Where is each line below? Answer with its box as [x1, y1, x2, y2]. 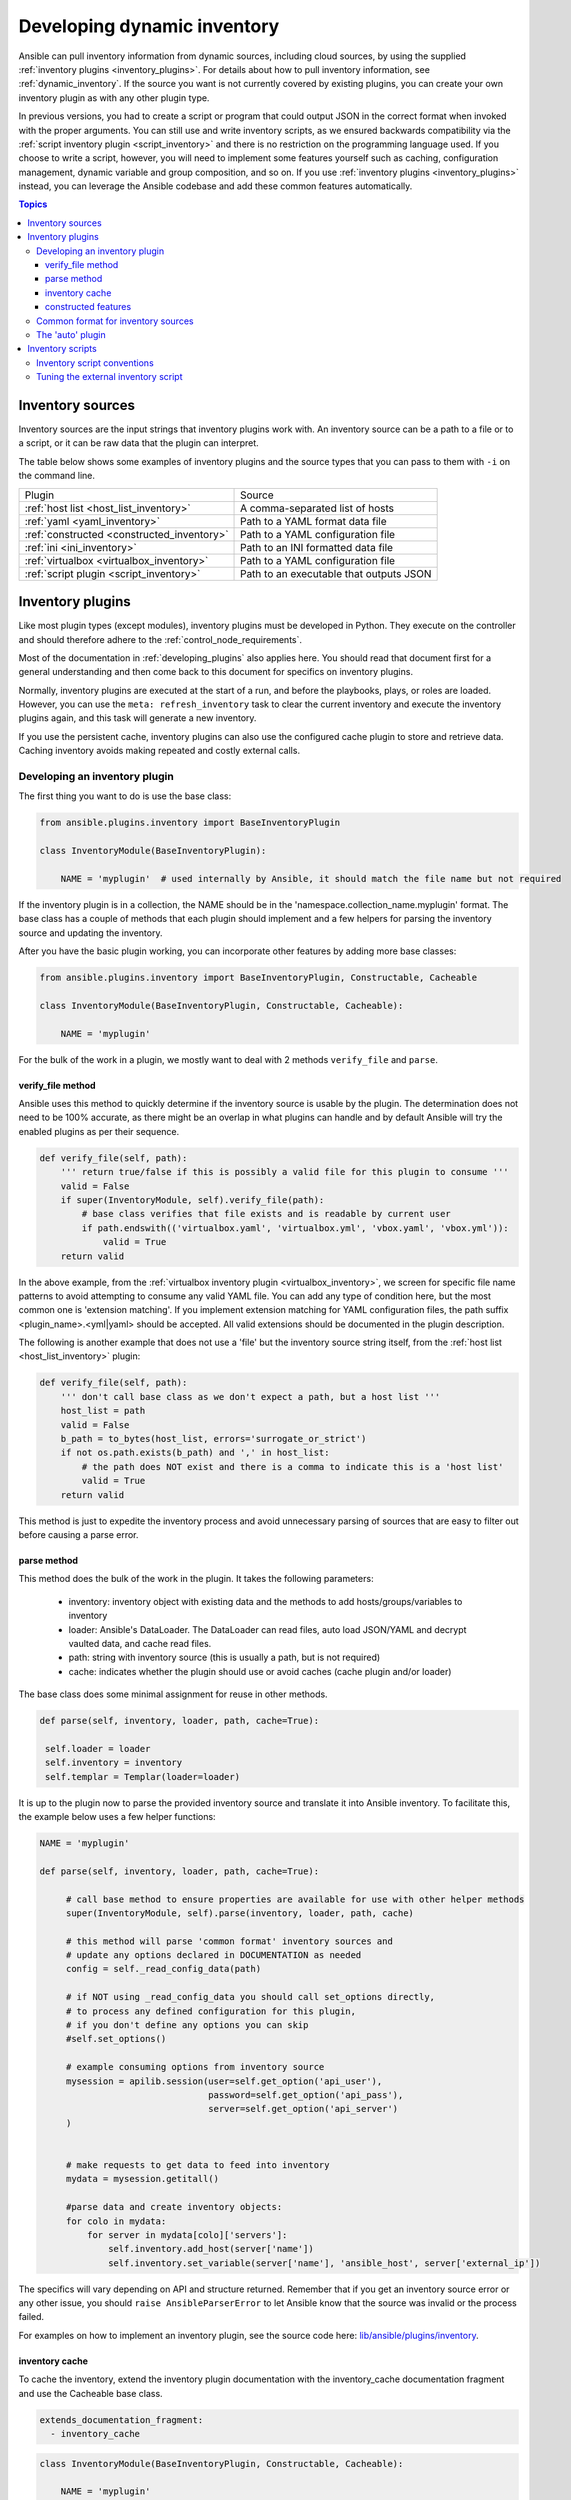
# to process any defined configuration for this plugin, [65, 2005, 357, 2017]
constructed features [45, 301, 132, 313]
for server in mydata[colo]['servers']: [86, 2229, 288, 2240]
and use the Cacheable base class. [18, 2387, 164, 2399]
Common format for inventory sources [36, 315, 194, 327]
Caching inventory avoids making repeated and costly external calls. [18, 745, 300, 757]
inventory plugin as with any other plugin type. [18, 91, 210, 104]
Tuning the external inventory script [36, 371, 183, 383]
